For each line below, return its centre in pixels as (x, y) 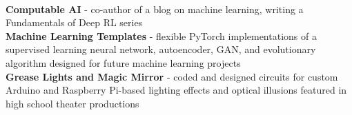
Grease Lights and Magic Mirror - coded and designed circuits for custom (172, 76)
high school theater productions (72, 103)
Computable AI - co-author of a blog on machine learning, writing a (155, 9)
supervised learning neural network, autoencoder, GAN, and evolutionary (161, 49)
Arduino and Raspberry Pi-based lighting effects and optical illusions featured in (176, 90)
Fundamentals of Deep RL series (74, 22)
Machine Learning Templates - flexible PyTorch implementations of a (161, 35)
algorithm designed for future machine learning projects (123, 62)
